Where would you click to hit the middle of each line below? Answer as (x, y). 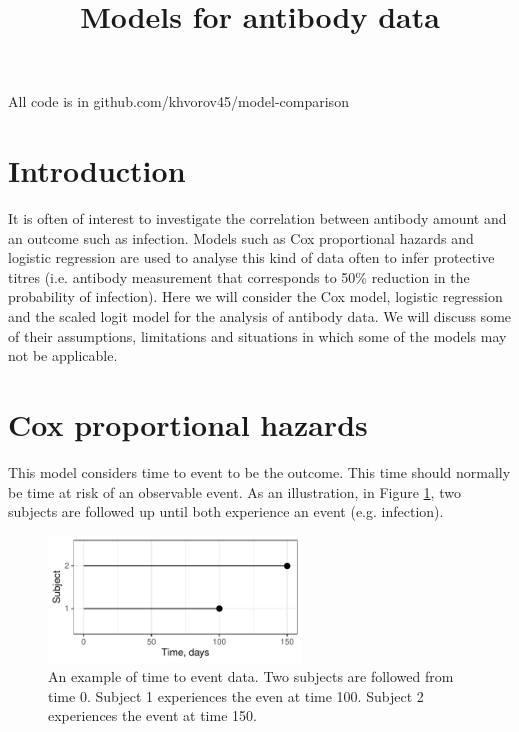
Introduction (97, 170)
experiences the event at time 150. (152, 715)
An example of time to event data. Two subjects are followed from (251, 676)
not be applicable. (63, 355)
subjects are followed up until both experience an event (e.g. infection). (226, 511)
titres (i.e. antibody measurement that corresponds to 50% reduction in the (239, 276)
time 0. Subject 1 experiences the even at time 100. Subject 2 (236, 695)
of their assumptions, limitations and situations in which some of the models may (257, 335)
